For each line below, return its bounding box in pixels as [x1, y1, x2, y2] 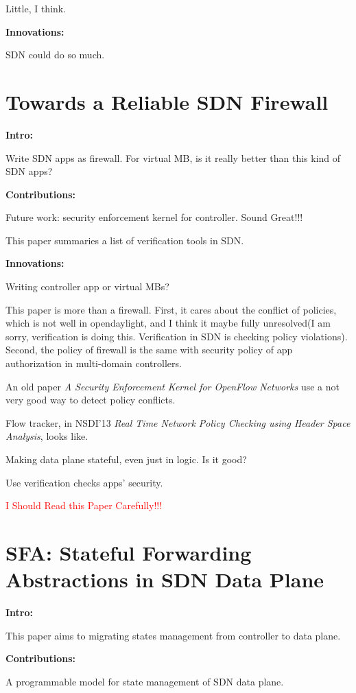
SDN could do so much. [5, 47, 105, 62]
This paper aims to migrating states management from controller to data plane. [5, 628, 341, 642]
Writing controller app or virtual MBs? [5, 279, 169, 294]
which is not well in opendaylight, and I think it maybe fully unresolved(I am [5, 316, 331, 330]
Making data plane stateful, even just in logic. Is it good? [5, 452, 247, 466]
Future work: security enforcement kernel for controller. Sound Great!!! [5, 210, 303, 224]
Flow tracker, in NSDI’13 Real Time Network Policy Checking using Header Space [5, 415, 351, 430]
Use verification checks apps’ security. [5, 475, 163, 489]
